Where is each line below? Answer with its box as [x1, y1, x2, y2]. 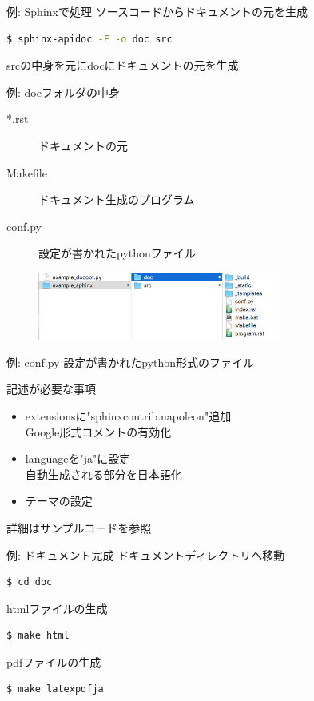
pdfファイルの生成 [6, 653, 101, 670]
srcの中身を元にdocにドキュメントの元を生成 [6, 57, 239, 74]
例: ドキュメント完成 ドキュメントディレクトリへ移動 [6, 546, 285, 563]
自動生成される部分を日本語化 [25, 465, 182, 482]
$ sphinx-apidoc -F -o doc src [6, 33, 173, 45]
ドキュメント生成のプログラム [38, 191, 195, 208]
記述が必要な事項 [6, 380, 96, 397]
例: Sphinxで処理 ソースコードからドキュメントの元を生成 [6, 3, 308, 19]
